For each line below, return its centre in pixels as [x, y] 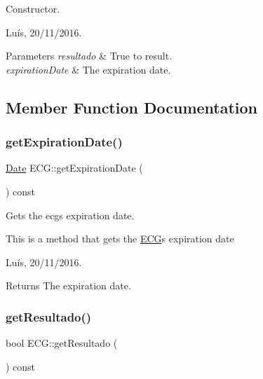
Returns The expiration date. [68, 285]
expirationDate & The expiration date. [88, 69]
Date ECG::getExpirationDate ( [74, 168]
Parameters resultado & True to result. [89, 56]
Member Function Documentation [132, 107]
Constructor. [33, 8]
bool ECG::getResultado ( [62, 343]
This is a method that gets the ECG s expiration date [120, 239]
